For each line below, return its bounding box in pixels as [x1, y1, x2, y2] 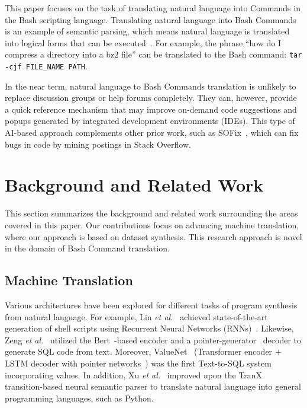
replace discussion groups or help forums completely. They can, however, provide [5, 91, 297, 104]
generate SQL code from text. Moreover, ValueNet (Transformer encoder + [5, 345, 282, 358]
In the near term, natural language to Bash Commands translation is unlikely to [5, 79, 296, 92]
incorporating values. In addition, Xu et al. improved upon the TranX [5, 368, 263, 381]
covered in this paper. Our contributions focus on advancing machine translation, [5, 218, 299, 231]
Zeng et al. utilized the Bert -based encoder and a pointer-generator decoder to [5, 333, 302, 346]
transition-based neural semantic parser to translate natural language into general [5, 380, 301, 393]
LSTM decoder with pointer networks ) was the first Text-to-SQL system [5, 356, 272, 369]
